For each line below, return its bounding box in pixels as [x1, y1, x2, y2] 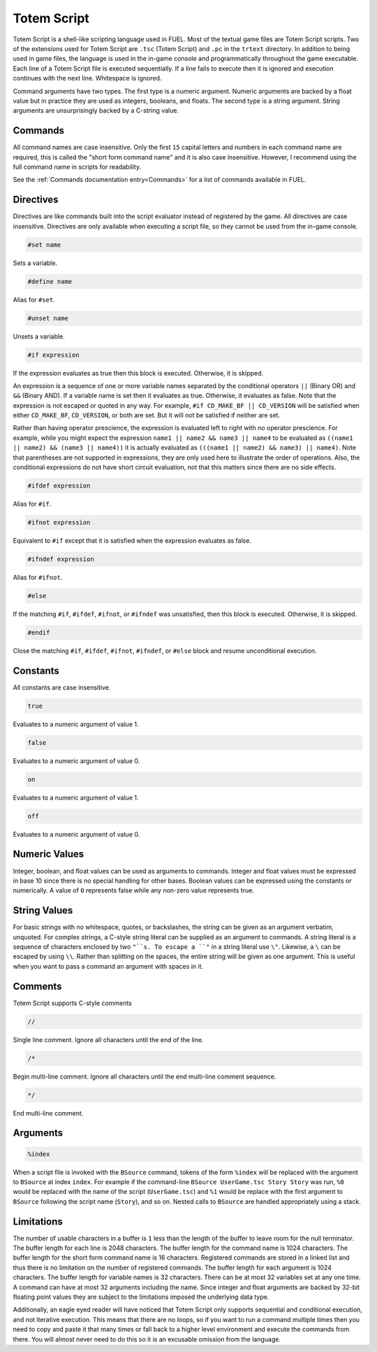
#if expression [27, 350, 80, 359]
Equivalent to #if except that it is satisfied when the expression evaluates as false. [13, 536, 251, 545]
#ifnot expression [27, 518, 91, 526]
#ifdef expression [27, 482, 91, 490]
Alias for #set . [13, 295, 55, 304]
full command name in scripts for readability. [13, 162, 142, 171]
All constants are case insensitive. [13, 683, 111, 692]
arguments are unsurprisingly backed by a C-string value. [13, 106, 179, 115]
